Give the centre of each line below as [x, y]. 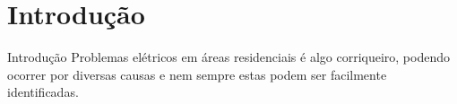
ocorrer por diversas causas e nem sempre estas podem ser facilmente [197, 74]
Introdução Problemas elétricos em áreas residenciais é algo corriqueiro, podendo [228, 57]
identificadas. [43, 92]
